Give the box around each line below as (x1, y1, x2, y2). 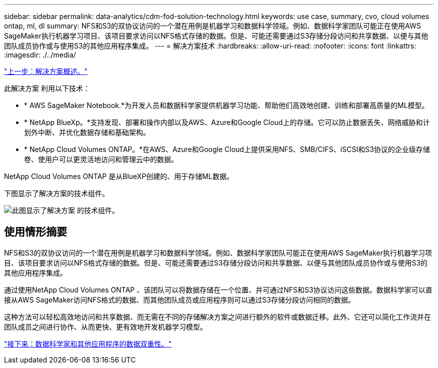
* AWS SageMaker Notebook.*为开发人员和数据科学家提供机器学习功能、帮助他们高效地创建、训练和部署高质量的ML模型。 (24, 101, 429, 109)
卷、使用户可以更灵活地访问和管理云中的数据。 (24, 155, 178, 163)
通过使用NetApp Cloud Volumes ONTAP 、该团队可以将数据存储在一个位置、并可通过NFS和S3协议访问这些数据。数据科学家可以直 (4, 285, 432, 294)
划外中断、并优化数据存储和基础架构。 (24, 128, 150, 136)
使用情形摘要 (4, 225, 67, 238)
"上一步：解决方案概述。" (4, 67, 88, 75)
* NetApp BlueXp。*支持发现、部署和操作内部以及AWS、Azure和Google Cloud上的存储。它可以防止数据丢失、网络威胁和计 (24, 118, 430, 126)
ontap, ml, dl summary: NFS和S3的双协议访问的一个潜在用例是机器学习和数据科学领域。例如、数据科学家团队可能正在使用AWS (4, 21, 421, 30)
